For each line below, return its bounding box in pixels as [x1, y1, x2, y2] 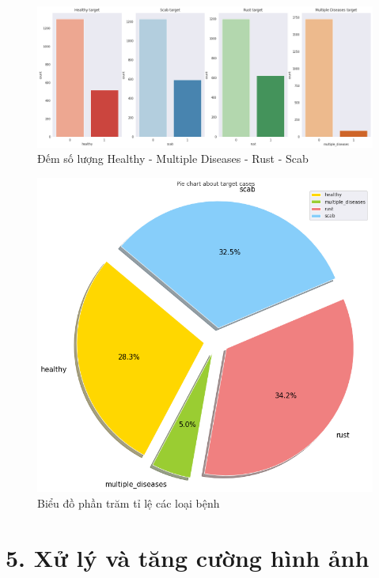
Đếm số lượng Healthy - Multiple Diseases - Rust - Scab [37, 150, 309, 167]
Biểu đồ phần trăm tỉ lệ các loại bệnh [37, 494, 220, 511]
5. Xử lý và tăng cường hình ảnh [6, 541, 370, 573]
